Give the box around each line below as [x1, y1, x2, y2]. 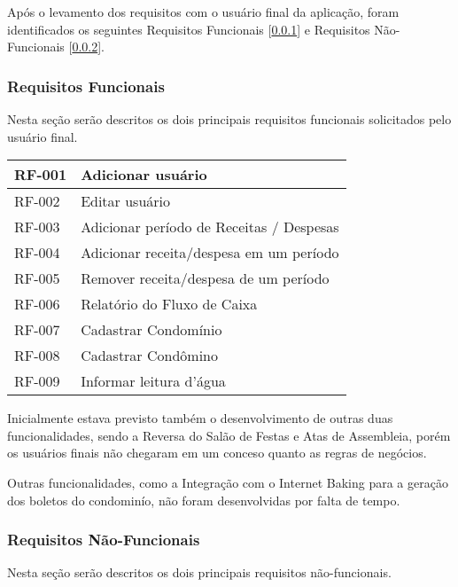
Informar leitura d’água [81, 371, 226, 392]
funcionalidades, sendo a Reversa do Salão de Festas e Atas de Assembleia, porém [7, 426, 451, 444]
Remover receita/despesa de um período [81, 268, 330, 289]
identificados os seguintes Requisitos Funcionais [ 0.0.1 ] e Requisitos [7, 20, 370, 38]
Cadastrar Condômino [81, 345, 218, 366]
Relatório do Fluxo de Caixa [81, 293, 258, 315]
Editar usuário [81, 191, 171, 212]
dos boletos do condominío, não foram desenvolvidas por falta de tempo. [7, 490, 400, 509]
